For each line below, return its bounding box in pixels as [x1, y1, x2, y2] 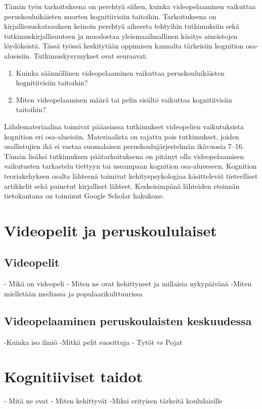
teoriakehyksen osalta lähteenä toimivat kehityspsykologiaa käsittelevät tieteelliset [4, 170, 258, 181]
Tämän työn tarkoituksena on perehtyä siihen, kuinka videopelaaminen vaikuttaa [4, 1, 256, 11]
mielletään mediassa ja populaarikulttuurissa [4, 288, 143, 298]
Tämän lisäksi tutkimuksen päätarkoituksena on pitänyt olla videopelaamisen [4, 150, 244, 161]
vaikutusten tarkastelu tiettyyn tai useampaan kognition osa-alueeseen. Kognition [4, 161, 257, 171]
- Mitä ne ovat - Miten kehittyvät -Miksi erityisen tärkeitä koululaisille [4, 395, 223, 406]
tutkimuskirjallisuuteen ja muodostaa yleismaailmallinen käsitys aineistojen [4, 30, 238, 41]
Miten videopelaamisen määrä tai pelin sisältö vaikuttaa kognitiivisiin [16, 94, 232, 105]
